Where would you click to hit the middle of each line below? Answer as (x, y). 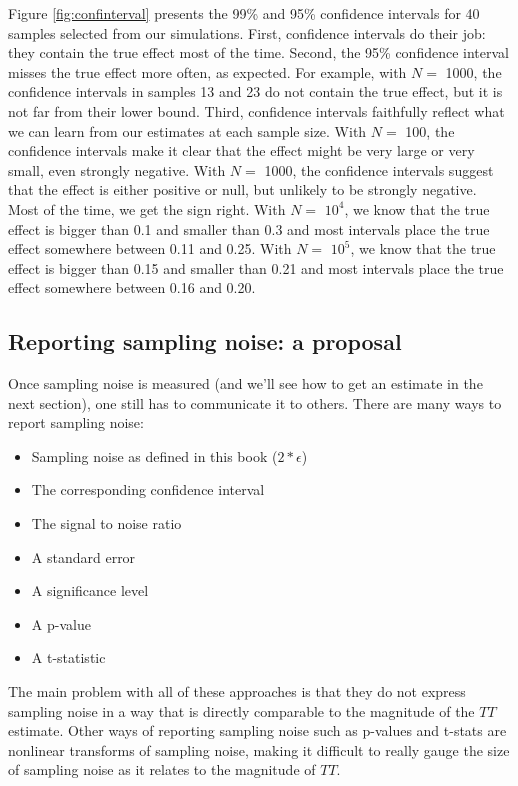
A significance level (90, 590)
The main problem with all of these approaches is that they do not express (237, 691)
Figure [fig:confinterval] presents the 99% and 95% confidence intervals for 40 (244, 13)
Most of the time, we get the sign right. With (147, 208)
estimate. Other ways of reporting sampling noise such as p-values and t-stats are (257, 730)
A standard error (83, 556)
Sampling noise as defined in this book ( (154, 455)
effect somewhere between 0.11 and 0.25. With (150, 248)
